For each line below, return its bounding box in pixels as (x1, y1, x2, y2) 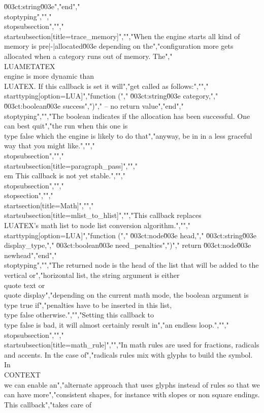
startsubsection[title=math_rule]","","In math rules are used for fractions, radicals (4, 339, 259, 350)
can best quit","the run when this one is (4, 120, 128, 131)
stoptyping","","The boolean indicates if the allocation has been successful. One (4, 110, 250, 121)
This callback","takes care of (4, 399, 92, 409)
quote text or (4, 279, 45, 290)
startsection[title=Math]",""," (4, 200, 94, 210)
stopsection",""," (4, 190, 53, 201)
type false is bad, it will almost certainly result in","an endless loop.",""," (4, 320, 229, 330)
